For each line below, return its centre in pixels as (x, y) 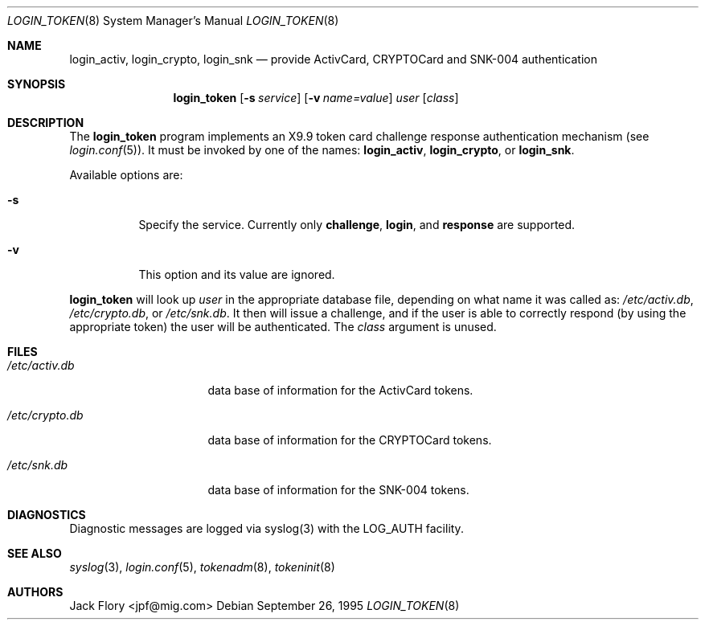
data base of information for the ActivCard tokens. (340, 390)
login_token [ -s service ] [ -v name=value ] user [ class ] (316, 98)
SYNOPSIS (37, 84)
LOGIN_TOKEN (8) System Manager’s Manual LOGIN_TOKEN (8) (173, 20)
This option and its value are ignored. (237, 274)
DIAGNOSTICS (47, 515)
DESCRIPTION (46, 123)
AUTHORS (35, 592)
